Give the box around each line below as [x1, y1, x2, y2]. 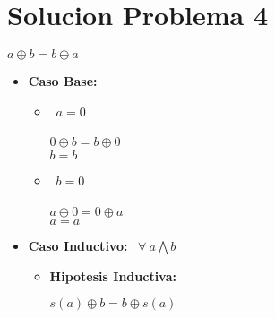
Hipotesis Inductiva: [49, 266, 176, 285]
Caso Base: [28, 72, 98, 90]
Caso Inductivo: [28, 236, 128, 255]
